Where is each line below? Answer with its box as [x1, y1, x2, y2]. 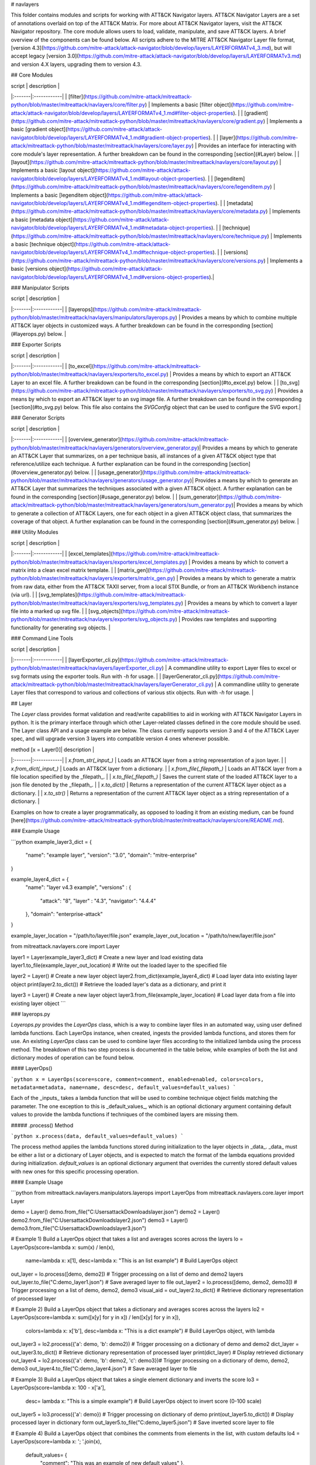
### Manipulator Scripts [11, 284, 70, 291]
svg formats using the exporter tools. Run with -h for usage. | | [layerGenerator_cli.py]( [11, 673, 219, 680]
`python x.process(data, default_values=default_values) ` [11, 1133, 184, 1140]
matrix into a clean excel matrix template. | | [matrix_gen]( [11, 567, 150, 574]
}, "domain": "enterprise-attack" [25, 911, 103, 918]
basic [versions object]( [11, 265, 68, 272]
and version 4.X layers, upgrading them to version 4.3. [11, 60, 142, 67]
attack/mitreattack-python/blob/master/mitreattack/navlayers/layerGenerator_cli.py [11, 681, 212, 688]
